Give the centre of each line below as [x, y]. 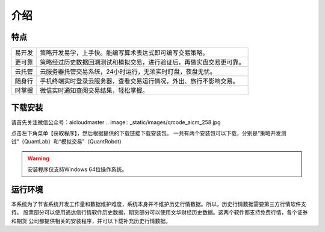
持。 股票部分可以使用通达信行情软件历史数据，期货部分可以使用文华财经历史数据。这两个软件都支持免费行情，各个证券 [159, 212]
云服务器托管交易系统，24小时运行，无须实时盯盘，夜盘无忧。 [128, 72]
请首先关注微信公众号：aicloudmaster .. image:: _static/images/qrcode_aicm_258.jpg [116, 122]
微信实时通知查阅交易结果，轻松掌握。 [94, 90]
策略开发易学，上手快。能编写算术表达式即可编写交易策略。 [124, 53]
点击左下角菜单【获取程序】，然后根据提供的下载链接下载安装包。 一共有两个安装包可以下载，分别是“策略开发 [146, 133]
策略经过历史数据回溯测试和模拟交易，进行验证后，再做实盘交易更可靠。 [142, 62]
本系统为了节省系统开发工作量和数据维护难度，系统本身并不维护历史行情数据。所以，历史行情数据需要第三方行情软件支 [159, 204]
